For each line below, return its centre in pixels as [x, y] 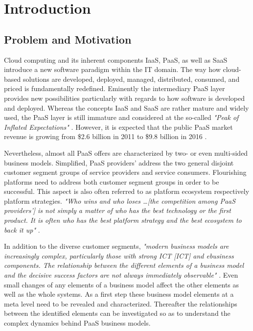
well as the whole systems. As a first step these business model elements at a [119, 294]
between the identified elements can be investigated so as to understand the [117, 313]
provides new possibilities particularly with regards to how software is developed [124, 98]
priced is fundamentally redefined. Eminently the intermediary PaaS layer [115, 88]
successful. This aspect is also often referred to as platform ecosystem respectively [127, 191]
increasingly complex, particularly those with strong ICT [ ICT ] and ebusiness [119, 255]
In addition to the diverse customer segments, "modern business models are [116, 246]
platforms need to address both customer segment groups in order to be [112, 181]
